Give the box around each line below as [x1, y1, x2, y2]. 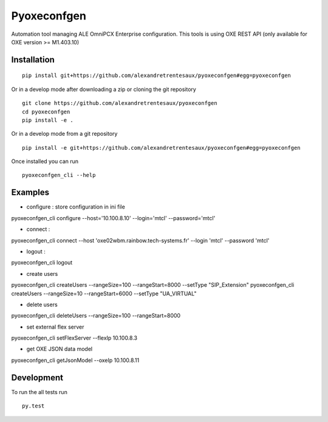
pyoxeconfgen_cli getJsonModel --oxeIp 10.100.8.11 [11, 357, 140, 364]
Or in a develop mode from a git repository [11, 130, 118, 138]
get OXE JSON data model [26, 346, 93, 353]
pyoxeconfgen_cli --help [22, 172, 96, 179]
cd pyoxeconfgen [22, 108, 70, 115]
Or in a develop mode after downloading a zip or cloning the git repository [11, 85, 197, 93]
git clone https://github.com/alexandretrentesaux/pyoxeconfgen [22, 100, 218, 107]
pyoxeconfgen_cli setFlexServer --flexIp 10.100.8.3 [11, 334, 138, 342]
